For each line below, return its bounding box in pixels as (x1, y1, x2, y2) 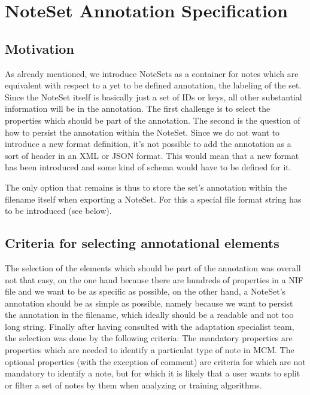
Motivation (5, 39, 74, 57)
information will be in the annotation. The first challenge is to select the (5, 102, 271, 115)
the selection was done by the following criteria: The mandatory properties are (5, 332, 293, 344)
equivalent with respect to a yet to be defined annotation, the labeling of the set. (5, 79, 302, 91)
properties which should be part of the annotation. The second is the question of (5, 114, 300, 126)
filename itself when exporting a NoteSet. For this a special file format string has (5, 192, 302, 205)
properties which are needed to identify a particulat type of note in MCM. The (5, 344, 294, 356)
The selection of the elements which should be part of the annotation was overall (5, 261, 301, 274)
